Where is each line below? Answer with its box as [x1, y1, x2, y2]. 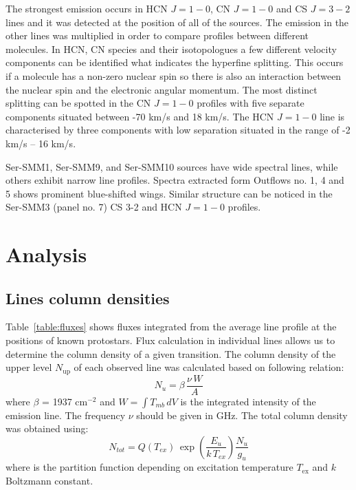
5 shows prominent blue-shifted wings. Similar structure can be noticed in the [5, 186, 333, 200]
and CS [276, 1, 308, 15]
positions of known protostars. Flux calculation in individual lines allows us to [5, 333, 335, 348]
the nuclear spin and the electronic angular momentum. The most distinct [5, 82, 318, 96]
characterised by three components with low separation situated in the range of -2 [5, 122, 351, 137]
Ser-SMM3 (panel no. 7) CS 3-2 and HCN [5, 200, 182, 214]
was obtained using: [5, 421, 89, 436]
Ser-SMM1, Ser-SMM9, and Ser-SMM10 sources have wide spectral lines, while [5, 159, 338, 173]
